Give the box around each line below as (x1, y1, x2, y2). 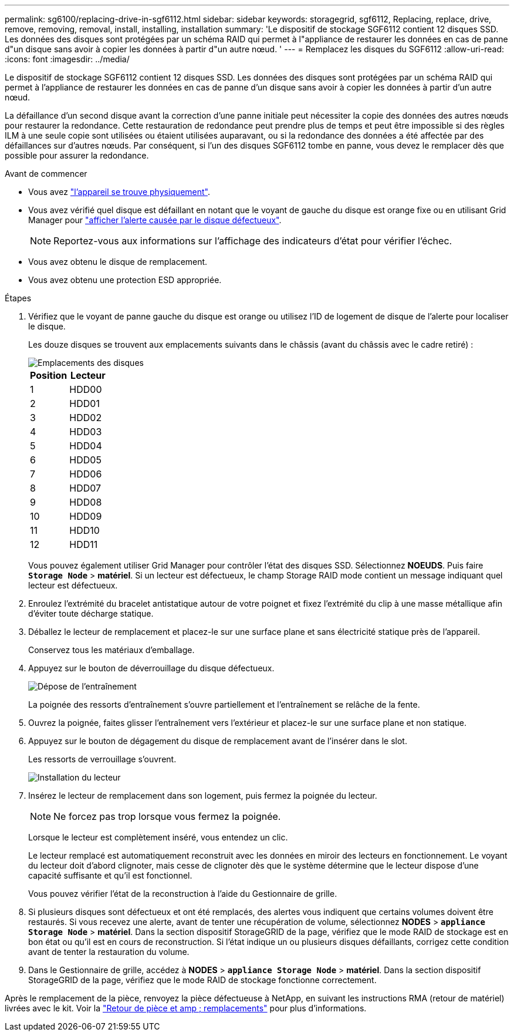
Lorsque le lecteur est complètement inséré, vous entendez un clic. (28, 832, 288, 842)
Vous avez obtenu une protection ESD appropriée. (28, 275, 222, 285)
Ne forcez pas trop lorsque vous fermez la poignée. (53, 810, 281, 822)
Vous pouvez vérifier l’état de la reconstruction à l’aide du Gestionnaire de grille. (28, 889, 337, 899)
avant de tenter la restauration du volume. (28, 947, 190, 957)
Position (30, 369, 67, 381)
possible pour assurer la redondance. (5, 150, 149, 160)
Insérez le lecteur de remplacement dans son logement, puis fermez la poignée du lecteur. (28, 791, 377, 800)
